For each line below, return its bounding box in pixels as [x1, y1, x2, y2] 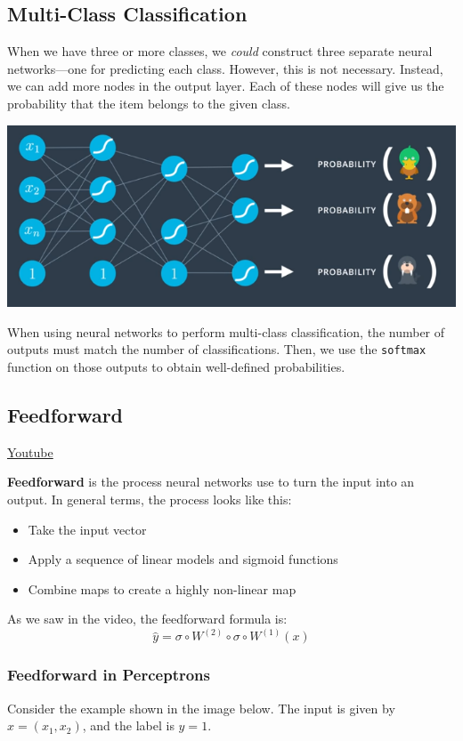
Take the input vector [28, 520, 147, 538]
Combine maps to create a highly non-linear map [28, 579, 296, 598]
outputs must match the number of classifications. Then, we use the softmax [7, 340, 426, 358]
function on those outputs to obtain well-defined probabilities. [7, 357, 345, 375]
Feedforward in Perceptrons [7, 664, 210, 686]
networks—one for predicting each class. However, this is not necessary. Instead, [7, 59, 443, 77]
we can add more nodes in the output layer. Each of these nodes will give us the [7, 77, 444, 95]
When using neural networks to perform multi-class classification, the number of [7, 322, 445, 341]
